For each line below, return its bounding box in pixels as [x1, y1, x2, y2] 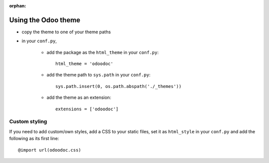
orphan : [9, 3, 26, 8]
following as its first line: [9, 136, 59, 142]
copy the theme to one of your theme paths [21, 29, 111, 35]
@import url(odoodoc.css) [18, 147, 82, 153]
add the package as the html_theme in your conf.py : [46, 49, 159, 55]
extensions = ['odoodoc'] [55, 106, 119, 112]
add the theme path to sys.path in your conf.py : [46, 72, 150, 78]
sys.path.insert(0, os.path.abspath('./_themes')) [55, 83, 182, 89]
